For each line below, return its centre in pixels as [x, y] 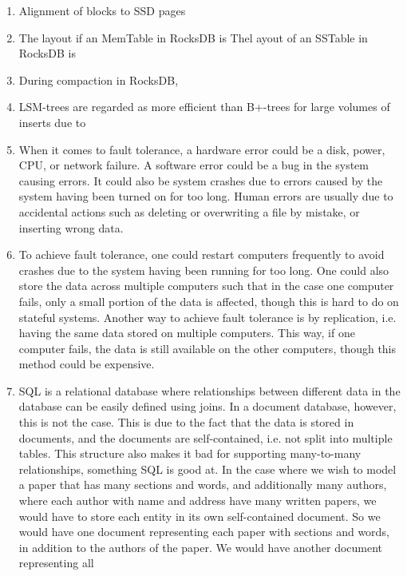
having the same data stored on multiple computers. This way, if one [187, 333]
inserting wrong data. [71, 227]
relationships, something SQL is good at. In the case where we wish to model [207, 469]
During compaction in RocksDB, [99, 79]
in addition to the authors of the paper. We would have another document [201, 547]
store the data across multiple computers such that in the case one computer [206, 286]
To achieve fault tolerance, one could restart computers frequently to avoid [202, 254]
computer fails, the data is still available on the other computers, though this [207, 348]
